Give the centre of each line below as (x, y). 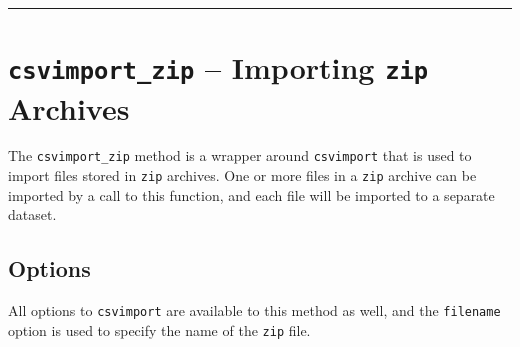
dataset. (32, 214)
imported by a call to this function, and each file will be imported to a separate (251, 194)
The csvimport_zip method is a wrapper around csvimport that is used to (240, 155)
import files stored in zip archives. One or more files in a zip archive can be (242, 175)
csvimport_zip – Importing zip (218, 67)
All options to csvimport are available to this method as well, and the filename (254, 310)
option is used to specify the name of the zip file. (159, 329)
